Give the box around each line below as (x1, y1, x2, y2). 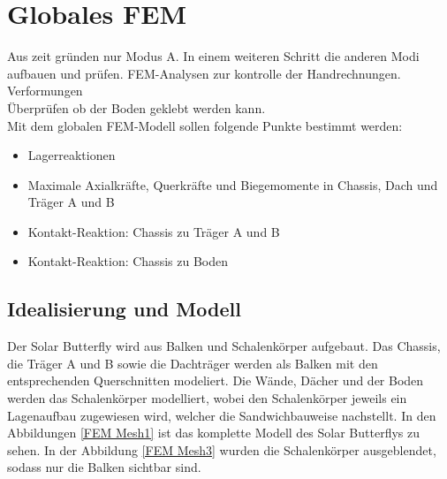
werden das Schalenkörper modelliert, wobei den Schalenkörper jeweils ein (7, 389, 407, 407)
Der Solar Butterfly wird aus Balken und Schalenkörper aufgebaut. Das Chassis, (7, 337, 441, 355)
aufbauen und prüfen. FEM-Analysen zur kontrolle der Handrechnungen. (7, 64, 401, 82)
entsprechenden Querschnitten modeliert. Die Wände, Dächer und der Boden (7, 371, 424, 390)
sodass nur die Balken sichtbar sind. (7, 458, 201, 476)
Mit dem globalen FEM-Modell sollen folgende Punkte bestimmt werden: (7, 116, 403, 134)
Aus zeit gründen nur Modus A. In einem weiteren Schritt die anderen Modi (7, 47, 420, 65)
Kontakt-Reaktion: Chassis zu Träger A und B (27, 222, 280, 240)
